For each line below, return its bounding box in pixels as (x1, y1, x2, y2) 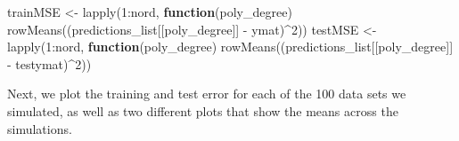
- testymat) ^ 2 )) (7, 54, 92, 73)
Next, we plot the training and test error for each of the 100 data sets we (7, 84, 406, 103)
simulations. (7, 119, 72, 137)
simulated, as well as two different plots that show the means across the (7, 101, 398, 120)
